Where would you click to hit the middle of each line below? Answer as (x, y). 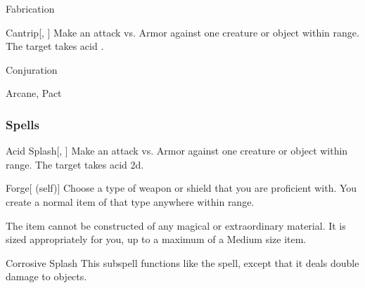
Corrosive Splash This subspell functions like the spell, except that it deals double (182, 262)
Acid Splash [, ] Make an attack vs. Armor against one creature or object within (177, 151)
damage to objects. (46, 276)
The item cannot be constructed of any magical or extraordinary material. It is (176, 225)
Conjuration (32, 69)
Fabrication (30, 8)
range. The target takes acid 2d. (75, 164)
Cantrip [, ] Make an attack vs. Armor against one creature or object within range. (182, 32)
